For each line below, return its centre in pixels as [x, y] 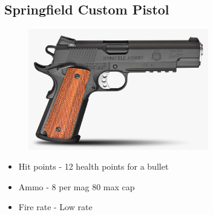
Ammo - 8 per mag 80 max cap [77, 186]
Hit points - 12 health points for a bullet [93, 166]
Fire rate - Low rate [55, 207]
